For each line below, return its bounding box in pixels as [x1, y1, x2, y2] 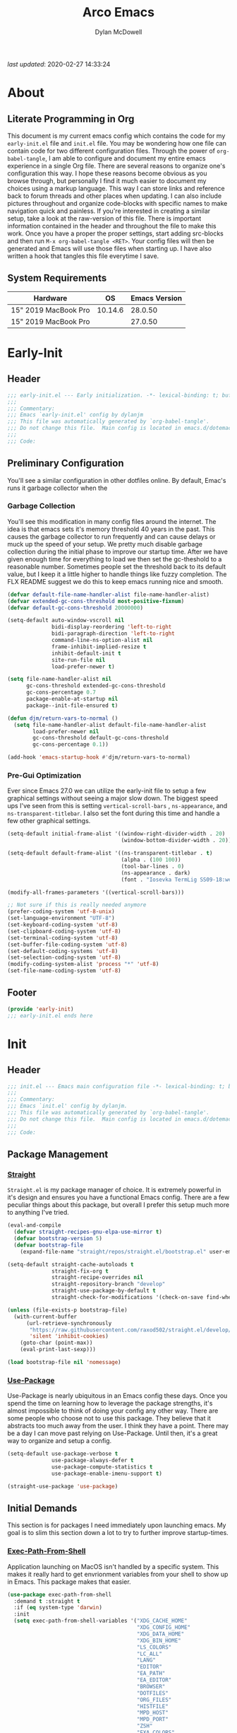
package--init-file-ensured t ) [25, 701, 119, 709]
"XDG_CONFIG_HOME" [136, 1624, 191, 1631]
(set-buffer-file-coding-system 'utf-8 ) [7, 941, 128, 948]
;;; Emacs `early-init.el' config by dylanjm [7, 412, 143, 419]
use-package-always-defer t [51, 1457, 134, 1464]
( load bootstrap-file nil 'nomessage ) [7, 1359, 121, 1366]
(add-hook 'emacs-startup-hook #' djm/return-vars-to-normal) [7, 754, 191, 761]
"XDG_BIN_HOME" [136, 1637, 181, 1644]
